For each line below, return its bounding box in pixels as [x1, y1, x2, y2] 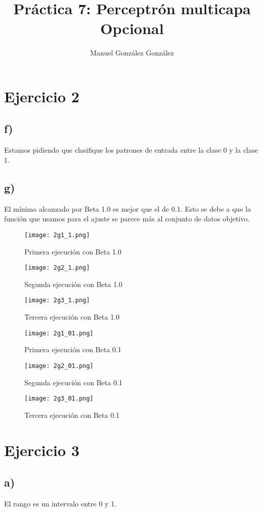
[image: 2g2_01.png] [24, 362, 94, 369]
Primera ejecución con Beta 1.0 [24, 246, 122, 257]
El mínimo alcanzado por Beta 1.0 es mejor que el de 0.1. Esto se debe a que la [4, 203, 251, 214]
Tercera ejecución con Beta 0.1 [24, 409, 120, 420]
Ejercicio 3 [4, 439, 80, 460]
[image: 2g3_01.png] [24, 395, 94, 403]
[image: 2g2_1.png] [24, 264, 90, 272]
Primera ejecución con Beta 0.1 [24, 344, 122, 355]
